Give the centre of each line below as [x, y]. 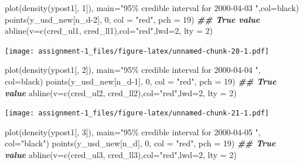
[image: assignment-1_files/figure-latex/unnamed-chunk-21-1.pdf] [137, 113]
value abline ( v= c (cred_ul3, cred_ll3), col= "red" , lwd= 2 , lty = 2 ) [121, 155]
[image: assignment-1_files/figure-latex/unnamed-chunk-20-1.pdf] [137, 51]
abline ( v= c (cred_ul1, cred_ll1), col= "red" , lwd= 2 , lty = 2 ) [109, 31]
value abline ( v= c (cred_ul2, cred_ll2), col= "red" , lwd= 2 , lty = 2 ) [121, 92]
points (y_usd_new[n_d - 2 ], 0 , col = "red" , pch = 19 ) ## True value [132, 19]
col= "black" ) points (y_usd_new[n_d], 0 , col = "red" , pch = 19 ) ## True [140, 143]
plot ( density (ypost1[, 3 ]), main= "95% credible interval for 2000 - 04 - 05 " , [133, 131]
